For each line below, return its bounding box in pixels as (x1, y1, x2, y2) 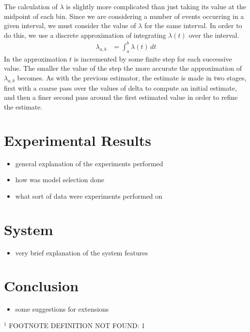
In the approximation (4, 53, 67, 63)
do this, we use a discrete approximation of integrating (4, 30, 166, 40)
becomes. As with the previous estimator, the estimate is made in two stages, (17, 72, 247, 82)
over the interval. (188, 30, 239, 40)
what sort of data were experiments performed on (15, 190, 163, 201)
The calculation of (4, 1, 58, 11)
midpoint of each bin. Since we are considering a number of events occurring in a (4, 11, 244, 21)
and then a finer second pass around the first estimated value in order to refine (4, 92, 238, 102)
